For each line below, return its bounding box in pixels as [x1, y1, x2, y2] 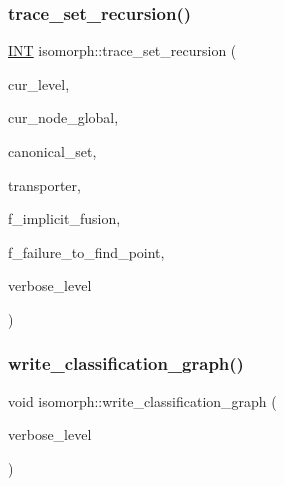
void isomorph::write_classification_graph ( [8, 390, 277, 411]
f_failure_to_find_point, [8, 241, 165, 262]
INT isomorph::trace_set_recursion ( [8, 40, 237, 61]
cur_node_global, [8, 107, 119, 128]
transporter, [8, 174, 81, 195]
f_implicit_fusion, [8, 208, 121, 229]
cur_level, [8, 73, 70, 94]
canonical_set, [8, 141, 97, 161]
